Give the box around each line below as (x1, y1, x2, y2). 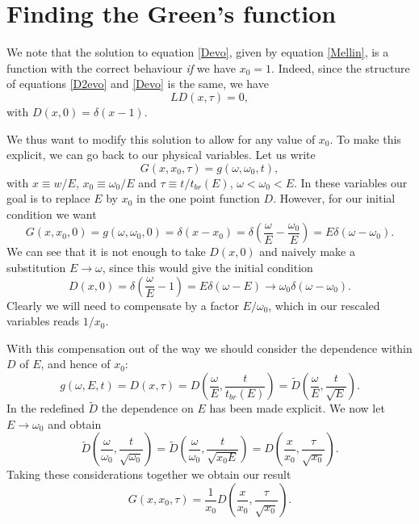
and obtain (48, 415, 102, 432)
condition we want (6, 205, 97, 222)
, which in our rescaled (268, 296, 380, 313)
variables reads (6, 312, 80, 329)
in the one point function (136, 190, 260, 207)
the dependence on (101, 400, 194, 417)
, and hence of (40, 355, 111, 372)
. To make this (329, 130, 401, 147)
